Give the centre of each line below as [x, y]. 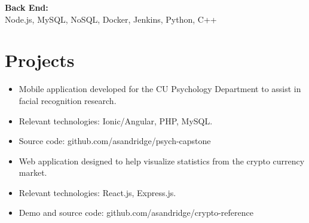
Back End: [27, 7]
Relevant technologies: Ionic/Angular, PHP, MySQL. [116, 120]
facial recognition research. [68, 100]
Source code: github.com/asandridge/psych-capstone [115, 141]
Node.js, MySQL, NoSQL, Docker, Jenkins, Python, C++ [111, 19]
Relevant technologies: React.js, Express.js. [97, 192]
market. [33, 172]
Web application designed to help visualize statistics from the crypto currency [162, 161]
